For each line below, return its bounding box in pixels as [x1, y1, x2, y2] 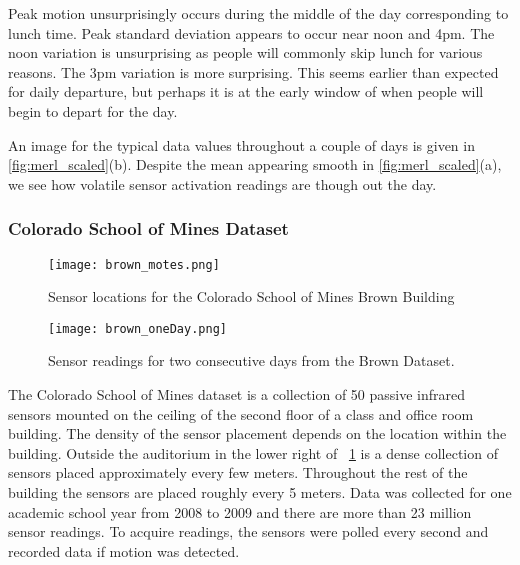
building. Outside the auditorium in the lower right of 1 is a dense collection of [8, 442, 498, 463]
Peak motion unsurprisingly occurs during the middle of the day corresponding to [8, 3, 509, 23]
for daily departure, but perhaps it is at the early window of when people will [8, 81, 484, 102]
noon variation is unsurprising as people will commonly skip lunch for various [8, 42, 483, 63]
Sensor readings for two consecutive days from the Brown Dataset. [48, 350, 455, 371]
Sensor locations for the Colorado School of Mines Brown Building [48, 286, 455, 307]
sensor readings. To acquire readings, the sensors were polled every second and [8, 521, 489, 542]
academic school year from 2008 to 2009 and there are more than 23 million [8, 501, 472, 522]
